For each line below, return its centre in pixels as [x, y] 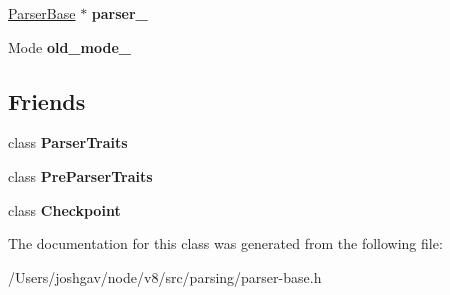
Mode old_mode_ [69, 46]
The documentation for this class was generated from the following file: [225, 243]
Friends [47, 100]
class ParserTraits [68, 142]
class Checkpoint [64, 209]
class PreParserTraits [80, 175]
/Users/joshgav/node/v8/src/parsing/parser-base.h [165, 276]
